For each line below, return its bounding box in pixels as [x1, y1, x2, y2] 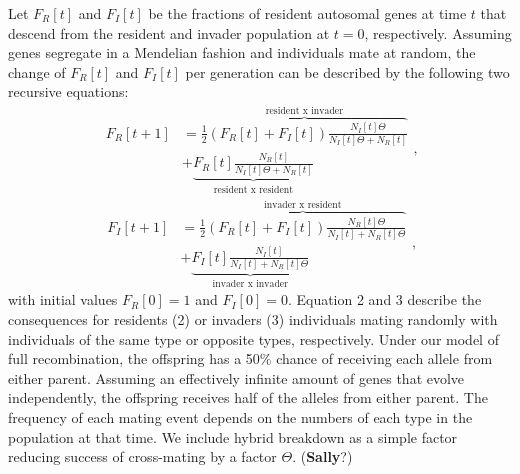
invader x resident [264, 199, 342, 210]
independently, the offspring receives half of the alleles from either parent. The [8, 387, 488, 408]
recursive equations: [8, 81, 129, 102]
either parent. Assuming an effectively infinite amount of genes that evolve [8, 367, 465, 388]
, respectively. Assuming [364, 22, 512, 43]
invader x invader [212, 278, 289, 289]
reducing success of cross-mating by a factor [8, 446, 277, 467]
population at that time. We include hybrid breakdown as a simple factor [8, 426, 458, 447]
